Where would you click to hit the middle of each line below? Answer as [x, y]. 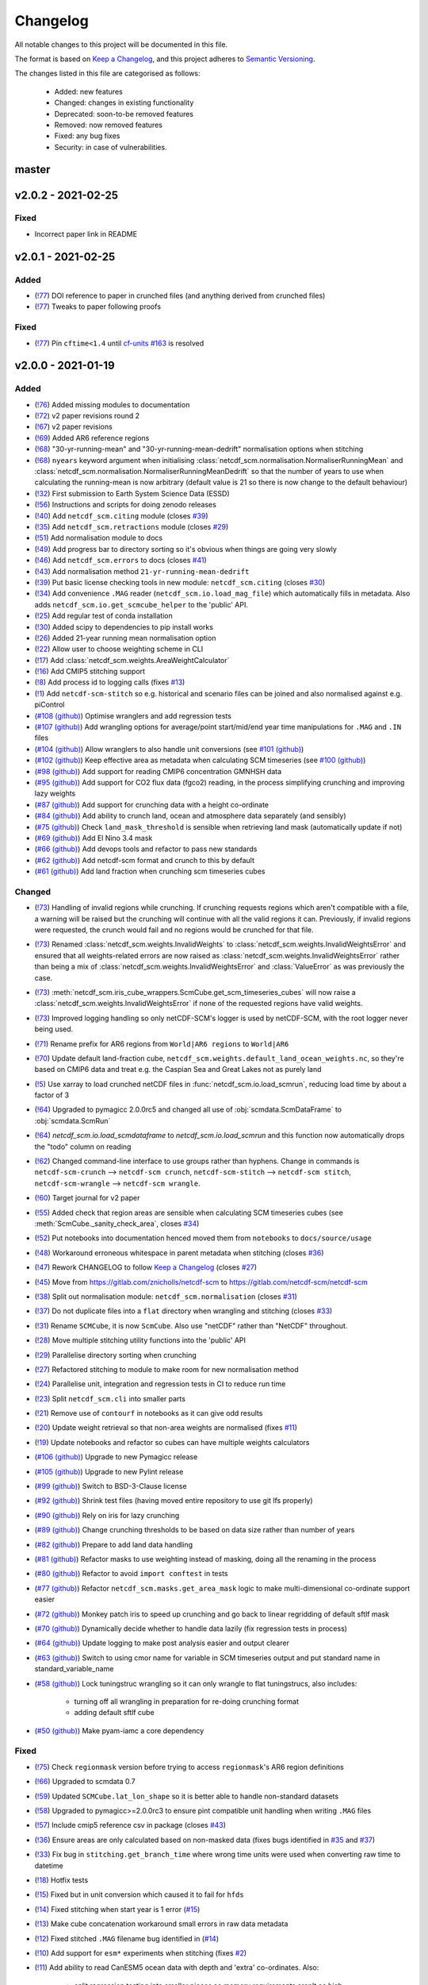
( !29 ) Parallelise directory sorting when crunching [116, 1355]
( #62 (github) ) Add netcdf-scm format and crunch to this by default [145, 860]
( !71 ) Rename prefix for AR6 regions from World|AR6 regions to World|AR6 [162, 1043]
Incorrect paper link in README [86, 233]
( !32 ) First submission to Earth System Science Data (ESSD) [132, 493]
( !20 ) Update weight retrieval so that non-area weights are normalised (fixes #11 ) [166, 1428]
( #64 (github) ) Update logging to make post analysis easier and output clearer [162, 1643]
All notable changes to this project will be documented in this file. [121, 44]
